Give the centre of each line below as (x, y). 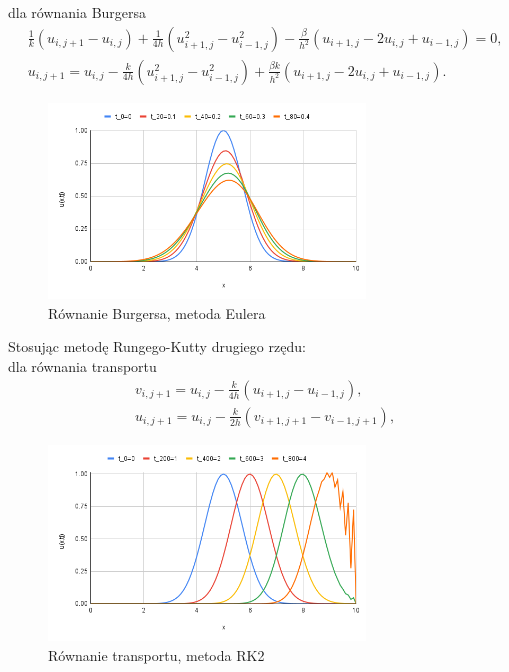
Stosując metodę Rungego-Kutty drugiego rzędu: (157, 346)
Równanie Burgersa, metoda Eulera (157, 312)
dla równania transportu (82, 366)
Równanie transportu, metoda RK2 (156, 654)
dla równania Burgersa (77, 12)
